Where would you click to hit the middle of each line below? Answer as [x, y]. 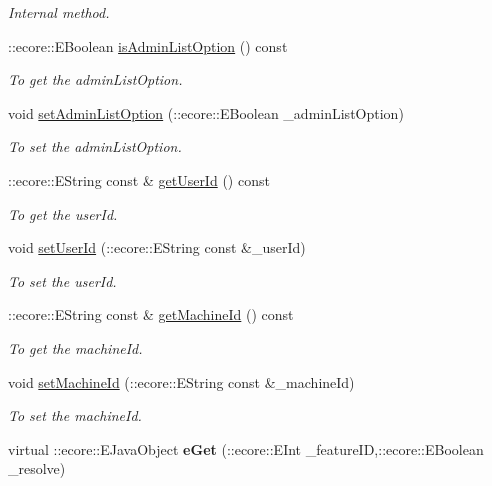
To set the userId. [62, 280]
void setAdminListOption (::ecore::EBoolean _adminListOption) [206, 112]
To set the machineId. [75, 415]
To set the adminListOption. [95, 146]
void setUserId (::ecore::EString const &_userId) [157, 247]
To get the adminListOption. [95, 79]
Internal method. [59, 12]
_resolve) [37, 468]
